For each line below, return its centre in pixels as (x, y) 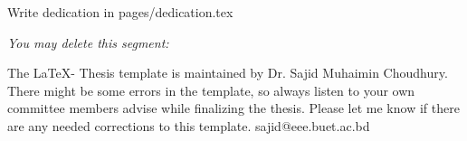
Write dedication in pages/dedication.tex (120, 12)
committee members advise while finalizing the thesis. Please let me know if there (233, 108)
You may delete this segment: (88, 42)
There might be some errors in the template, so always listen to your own (211, 90)
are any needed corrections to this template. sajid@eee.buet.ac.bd (189, 125)
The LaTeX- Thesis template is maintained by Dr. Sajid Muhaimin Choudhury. (228, 73)
